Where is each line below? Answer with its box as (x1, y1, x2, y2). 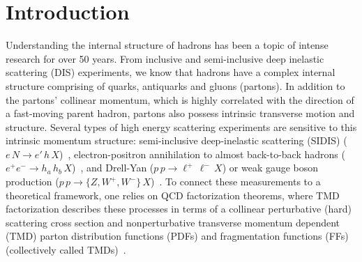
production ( (6, 174, 59, 189)
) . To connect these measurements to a (151, 174, 321, 189)
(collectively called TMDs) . (6, 242, 126, 257)
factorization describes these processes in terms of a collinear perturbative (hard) (6, 201, 352, 216)
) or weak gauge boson (222, 160, 319, 175)
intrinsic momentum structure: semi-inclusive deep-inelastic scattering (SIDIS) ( (6, 133, 347, 148)
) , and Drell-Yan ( (71, 160, 154, 175)
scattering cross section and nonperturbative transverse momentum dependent (6, 215, 340, 229)
